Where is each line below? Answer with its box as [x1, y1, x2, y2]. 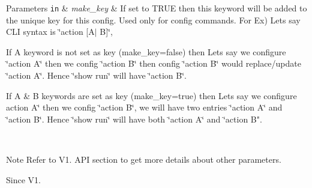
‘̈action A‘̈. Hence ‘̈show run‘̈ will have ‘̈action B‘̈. [6, 69, 187, 82]
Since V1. [6, 173, 41, 186]
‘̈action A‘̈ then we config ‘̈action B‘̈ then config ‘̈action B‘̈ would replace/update [6, 57, 301, 70]
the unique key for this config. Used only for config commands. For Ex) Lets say [6, 13, 301, 26]
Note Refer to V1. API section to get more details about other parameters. [6, 153, 281, 165]
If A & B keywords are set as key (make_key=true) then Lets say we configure [6, 89, 297, 102]
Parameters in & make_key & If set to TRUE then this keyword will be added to [6, 2, 307, 14]
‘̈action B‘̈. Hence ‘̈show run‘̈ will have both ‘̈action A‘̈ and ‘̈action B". [6, 112, 262, 125]
